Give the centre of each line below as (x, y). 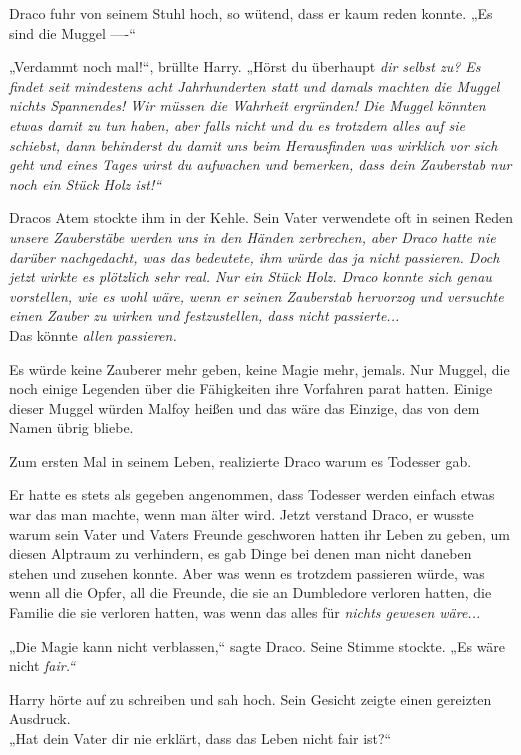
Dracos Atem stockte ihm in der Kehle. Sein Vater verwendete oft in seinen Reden (261, 217)
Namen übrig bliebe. (71, 427)
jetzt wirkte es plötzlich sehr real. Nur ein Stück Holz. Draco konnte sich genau (250, 276)
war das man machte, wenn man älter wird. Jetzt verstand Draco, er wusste (241, 514)
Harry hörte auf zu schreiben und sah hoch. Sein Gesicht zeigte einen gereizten (250, 698)
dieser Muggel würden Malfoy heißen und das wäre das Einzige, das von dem (244, 407)
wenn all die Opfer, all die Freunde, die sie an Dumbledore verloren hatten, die (250, 592)
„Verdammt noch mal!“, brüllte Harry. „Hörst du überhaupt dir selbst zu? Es (245, 66)
